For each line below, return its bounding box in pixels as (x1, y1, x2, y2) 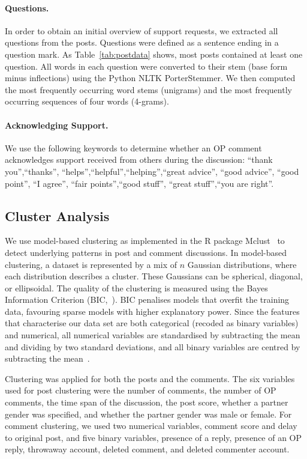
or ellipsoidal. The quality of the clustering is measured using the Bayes (5, 281, 268, 294)
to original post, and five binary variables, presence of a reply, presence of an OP (5, 431, 302, 443)
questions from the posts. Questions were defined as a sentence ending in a (5, 36, 279, 49)
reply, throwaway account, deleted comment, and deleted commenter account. (5, 443, 290, 455)
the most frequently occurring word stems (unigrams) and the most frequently (5, 83, 292, 96)
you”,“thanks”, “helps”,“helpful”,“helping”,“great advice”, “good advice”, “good (5, 165, 299, 177)
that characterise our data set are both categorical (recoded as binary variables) (5, 317, 299, 329)
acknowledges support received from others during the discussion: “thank (5, 153, 273, 166)
